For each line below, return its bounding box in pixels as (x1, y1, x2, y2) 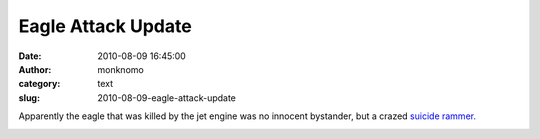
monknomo (97, 63, 144, 75)
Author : (18, 63, 52, 75)
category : (18, 78, 61, 90)
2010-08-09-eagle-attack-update (97, 91, 237, 104)
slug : (18, 91, 40, 104)
